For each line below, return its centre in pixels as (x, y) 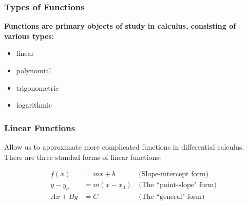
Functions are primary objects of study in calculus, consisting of (120, 26)
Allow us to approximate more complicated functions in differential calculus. (124, 147)
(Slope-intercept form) (174, 175)
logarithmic (34, 105)
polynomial (34, 70)
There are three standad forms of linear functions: (83, 157)
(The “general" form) (172, 197)
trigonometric (37, 87)
